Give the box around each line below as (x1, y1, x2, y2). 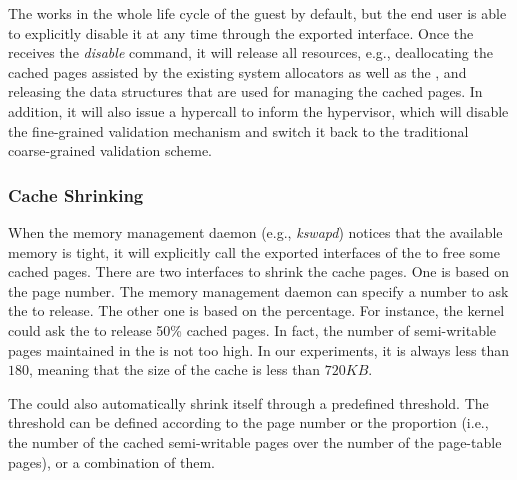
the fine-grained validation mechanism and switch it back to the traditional (8, 120, 469, 141)
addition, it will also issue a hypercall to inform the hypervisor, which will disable (8, 100, 509, 121)
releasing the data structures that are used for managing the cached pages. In (8, 81, 483, 102)
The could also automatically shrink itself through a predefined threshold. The (8, 392, 489, 413)
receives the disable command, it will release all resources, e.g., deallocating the (8, 42, 493, 63)
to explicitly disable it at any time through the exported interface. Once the (8, 22, 474, 43)
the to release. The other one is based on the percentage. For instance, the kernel (8, 300, 505, 321)
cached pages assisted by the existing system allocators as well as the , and (8, 61, 467, 82)
